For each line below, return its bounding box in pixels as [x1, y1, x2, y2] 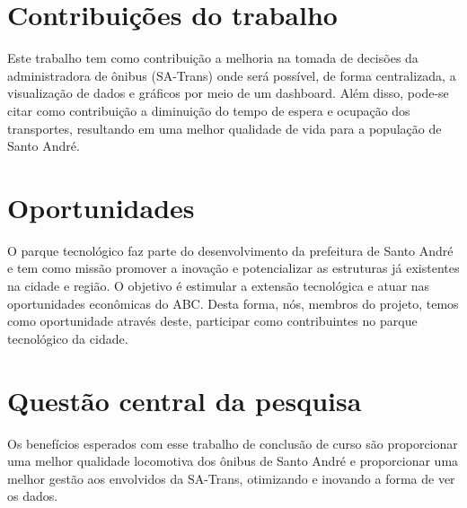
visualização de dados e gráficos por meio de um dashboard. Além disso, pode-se [7, 83, 449, 102]
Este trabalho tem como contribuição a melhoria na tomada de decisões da [7, 48, 419, 67]
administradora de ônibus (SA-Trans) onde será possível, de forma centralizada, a [7, 66, 456, 84]
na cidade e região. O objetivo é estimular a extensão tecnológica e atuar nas [7, 276, 430, 294]
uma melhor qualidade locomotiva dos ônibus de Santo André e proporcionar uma [7, 451, 459, 470]
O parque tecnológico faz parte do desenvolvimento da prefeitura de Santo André [7, 241, 454, 259]
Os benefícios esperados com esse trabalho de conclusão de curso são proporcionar [7, 434, 458, 452]
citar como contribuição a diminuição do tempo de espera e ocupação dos [7, 101, 410, 119]
